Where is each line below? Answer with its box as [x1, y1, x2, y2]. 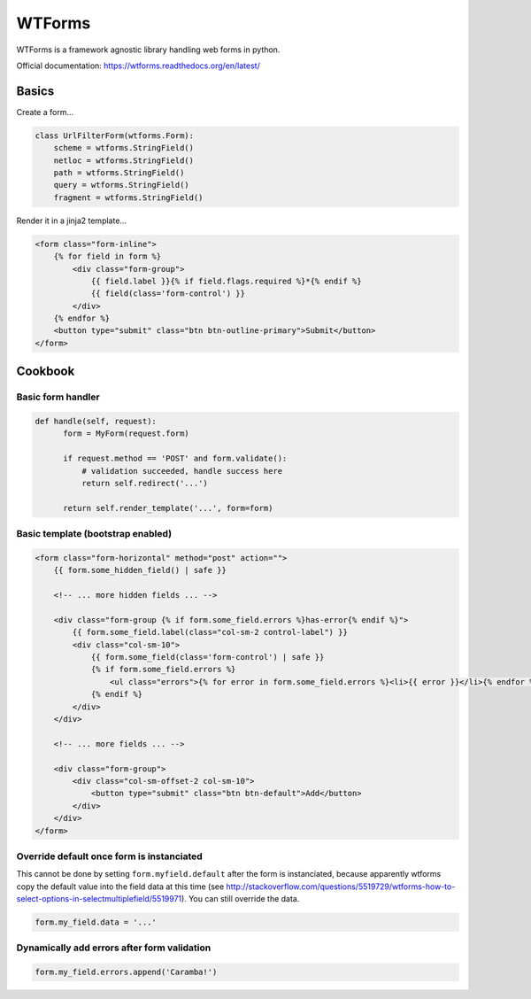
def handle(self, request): [35, 416, 157, 427]
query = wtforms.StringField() [53, 180, 189, 190]
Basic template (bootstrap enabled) [16, 528, 173, 540]
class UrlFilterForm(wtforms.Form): [35, 130, 195, 141]
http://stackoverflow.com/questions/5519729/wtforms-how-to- [226, 881, 456, 892]
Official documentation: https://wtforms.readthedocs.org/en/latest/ [16, 60, 260, 71]
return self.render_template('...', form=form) [63, 503, 273, 513]
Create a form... [16, 106, 74, 117]
